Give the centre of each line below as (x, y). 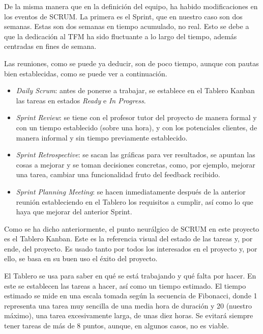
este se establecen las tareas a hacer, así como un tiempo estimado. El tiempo (125, 285)
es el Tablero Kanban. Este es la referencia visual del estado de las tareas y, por (128, 239)
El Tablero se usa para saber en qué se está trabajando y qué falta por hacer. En (130, 276)
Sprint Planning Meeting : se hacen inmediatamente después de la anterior (131, 191)
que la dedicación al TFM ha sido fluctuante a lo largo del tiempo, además (121, 36)
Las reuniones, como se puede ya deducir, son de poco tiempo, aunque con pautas (131, 63)
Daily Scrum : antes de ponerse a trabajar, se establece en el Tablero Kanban (135, 90)
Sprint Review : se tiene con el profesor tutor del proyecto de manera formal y (136, 117)
